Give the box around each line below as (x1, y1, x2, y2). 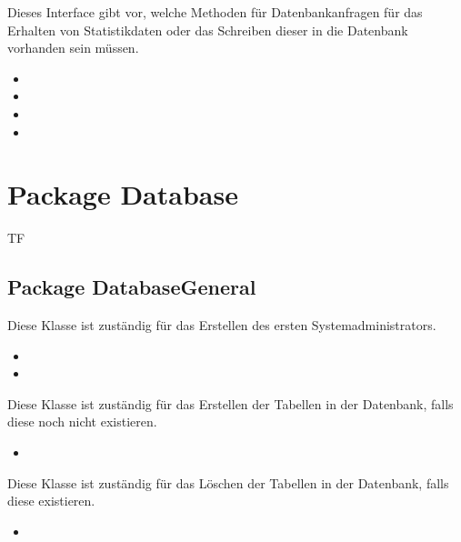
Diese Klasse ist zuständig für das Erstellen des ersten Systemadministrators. (7, 316, 436, 335)
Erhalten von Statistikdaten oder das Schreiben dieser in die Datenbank (7, 20, 408, 39)
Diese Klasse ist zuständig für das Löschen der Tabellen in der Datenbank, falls (7, 473, 449, 492)
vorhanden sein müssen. (7, 38, 139, 57)
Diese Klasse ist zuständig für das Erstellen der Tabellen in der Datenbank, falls (7, 394, 454, 413)
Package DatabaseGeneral (7, 273, 256, 301)
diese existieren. (7, 491, 95, 510)
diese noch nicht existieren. (7, 412, 157, 431)
